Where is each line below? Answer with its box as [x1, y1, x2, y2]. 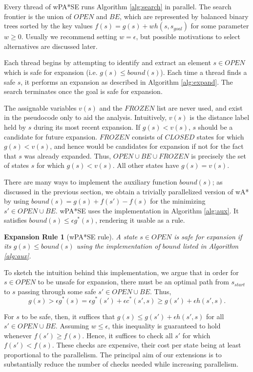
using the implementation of [76, 241, 160, 251]
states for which [196, 131, 244, 141]
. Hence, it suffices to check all [82, 330, 173, 340]
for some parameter [190, 21, 249, 31]
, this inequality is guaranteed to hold [108, 321, 221, 331]
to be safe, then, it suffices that [21, 311, 115, 321]
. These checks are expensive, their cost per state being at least [52, 340, 241, 350]
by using [4, 196, 29, 206]
